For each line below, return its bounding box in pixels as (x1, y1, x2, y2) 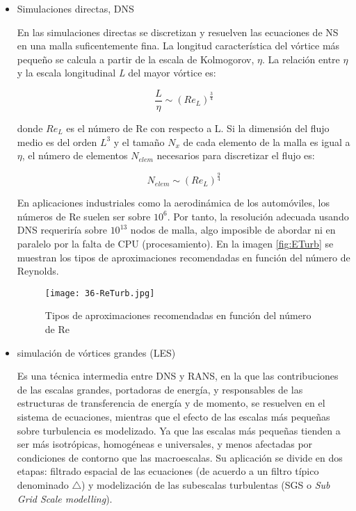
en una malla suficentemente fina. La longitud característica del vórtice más (17, 38, 340, 53)
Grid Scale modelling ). (17, 491, 113, 505)
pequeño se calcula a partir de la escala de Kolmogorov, (17, 51, 254, 66)
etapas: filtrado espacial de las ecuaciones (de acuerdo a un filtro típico (17, 464, 319, 478)
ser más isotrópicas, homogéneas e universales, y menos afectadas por (17, 437, 313, 451)
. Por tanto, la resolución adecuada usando (167, 209, 349, 223)
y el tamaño (113, 134, 165, 149)
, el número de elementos (22, 148, 128, 163)
